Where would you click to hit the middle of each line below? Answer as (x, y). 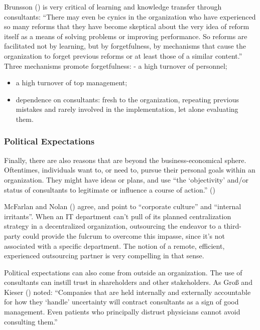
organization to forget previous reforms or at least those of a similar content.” (123, 55)
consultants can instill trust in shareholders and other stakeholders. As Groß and (128, 282)
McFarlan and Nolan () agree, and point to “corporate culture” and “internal (123, 206)
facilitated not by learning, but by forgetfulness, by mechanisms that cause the (125, 46)
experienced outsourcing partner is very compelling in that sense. (104, 256)
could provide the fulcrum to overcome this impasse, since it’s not (124, 235)
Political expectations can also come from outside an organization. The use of (123, 272)
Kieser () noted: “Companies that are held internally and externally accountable (127, 292)
